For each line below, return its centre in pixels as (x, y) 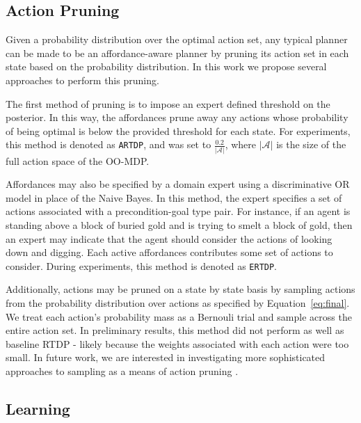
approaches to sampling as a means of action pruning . (122, 371)
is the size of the (311, 144)
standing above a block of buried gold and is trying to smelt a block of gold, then (179, 225)
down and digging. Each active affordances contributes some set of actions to (169, 252)
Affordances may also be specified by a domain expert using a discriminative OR (178, 184)
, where (241, 144)
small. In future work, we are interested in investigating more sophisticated (166, 357)
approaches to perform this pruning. (82, 80)
